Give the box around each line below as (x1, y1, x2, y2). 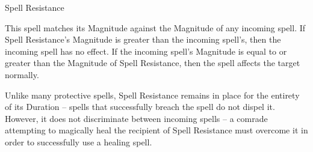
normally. (5, 68, 39, 81)
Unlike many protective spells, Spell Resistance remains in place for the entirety (5, 88, 300, 101)
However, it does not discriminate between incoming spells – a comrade (5, 112, 268, 124)
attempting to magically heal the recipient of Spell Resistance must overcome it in (5, 124, 308, 136)
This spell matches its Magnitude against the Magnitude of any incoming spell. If (5, 21, 306, 34)
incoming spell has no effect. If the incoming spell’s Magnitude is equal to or (5, 44, 287, 57)
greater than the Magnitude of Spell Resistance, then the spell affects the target (5, 56, 300, 69)
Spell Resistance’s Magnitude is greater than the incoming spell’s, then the (5, 33, 281, 46)
